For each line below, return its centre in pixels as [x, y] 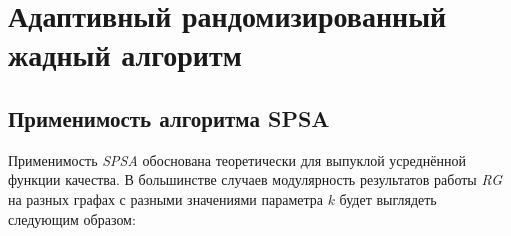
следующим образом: [72, 218]
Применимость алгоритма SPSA [169, 117]
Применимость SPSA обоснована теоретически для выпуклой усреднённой [237, 159]
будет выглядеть [388, 198]
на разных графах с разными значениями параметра [165, 198]
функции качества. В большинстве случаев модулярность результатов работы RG [255, 179]
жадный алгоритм [125, 54]
